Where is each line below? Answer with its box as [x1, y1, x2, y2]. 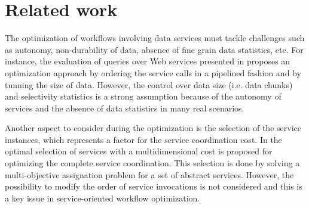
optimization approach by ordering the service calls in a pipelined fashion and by [5, 66, 301, 79]
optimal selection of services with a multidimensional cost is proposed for [5, 145, 273, 157]
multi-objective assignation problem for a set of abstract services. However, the [5, 168, 294, 181]
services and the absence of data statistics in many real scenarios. [5, 101, 244, 114]
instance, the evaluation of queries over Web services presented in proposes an [5, 55, 290, 67]
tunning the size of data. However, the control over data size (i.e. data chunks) [5, 78, 293, 91]
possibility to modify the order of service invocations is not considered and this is [5, 180, 302, 193]
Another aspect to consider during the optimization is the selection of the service [5, 122, 301, 134]
